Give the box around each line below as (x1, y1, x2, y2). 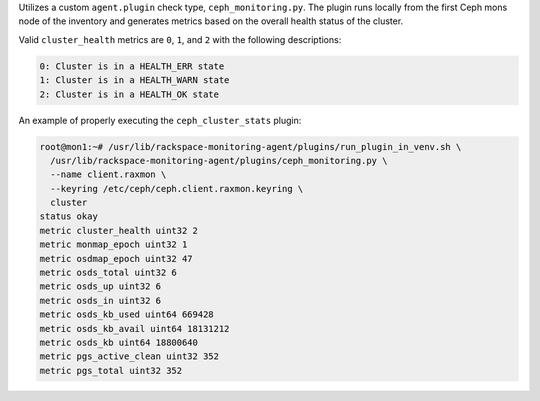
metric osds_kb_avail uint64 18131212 (39, 323, 230, 334)
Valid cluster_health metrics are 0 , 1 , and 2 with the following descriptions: (18, 33, 342, 45)
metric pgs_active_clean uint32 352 (39, 351, 220, 362)
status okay (39, 211, 99, 222)
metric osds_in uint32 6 (39, 295, 162, 306)
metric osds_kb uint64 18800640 (39, 336, 199, 348)
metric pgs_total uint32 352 (39, 365, 183, 376)
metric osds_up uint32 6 (39, 281, 162, 292)
